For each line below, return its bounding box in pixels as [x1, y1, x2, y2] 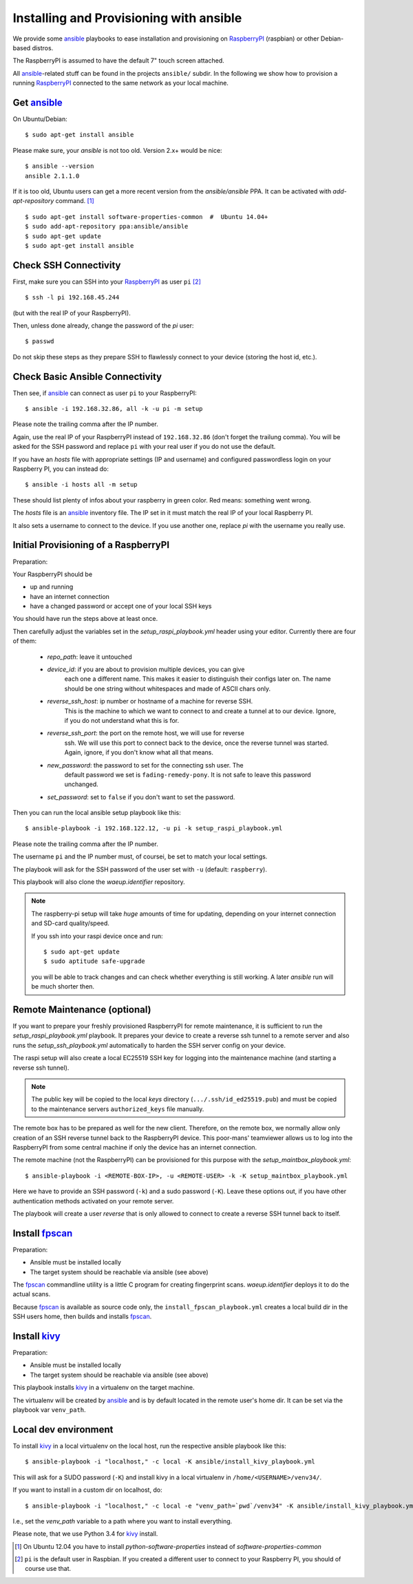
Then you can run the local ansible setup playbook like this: [12, 809, 182, 817]
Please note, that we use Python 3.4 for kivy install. [12, 1530, 158, 1538]
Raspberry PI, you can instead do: [12, 465, 109, 473]
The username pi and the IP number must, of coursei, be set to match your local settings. [12, 852, 268, 860]
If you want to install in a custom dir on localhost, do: [12, 1486, 162, 1494]
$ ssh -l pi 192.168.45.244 [25, 293, 120, 302]
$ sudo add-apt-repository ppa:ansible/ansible [25, 222, 189, 231]
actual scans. [12, 1290, 51, 1298]
